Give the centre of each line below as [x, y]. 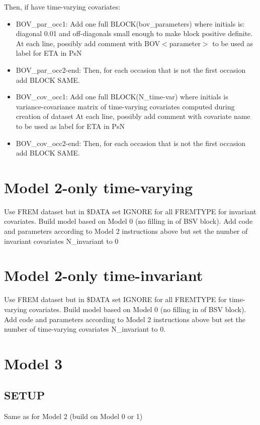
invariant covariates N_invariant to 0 [61, 241]
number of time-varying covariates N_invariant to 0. [85, 329]
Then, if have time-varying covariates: [62, 7]
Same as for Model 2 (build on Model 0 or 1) [73, 416]
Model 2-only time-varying [99, 187]
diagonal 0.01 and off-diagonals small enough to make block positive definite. [134, 33]
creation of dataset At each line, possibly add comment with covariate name [133, 116]
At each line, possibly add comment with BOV [88, 43]
